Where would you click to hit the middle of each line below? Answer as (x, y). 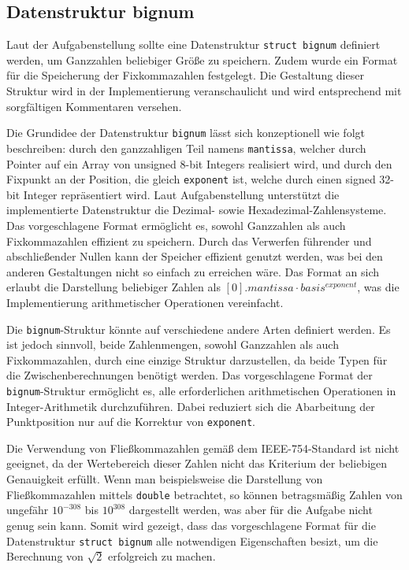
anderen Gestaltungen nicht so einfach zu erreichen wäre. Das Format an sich (193, 271)
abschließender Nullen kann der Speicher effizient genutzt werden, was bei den (195, 256)
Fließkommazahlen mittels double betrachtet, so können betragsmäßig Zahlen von (204, 494)
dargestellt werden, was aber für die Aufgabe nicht (251, 510)
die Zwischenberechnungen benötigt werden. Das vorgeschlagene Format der (190, 375)
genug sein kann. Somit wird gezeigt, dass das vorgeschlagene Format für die (191, 525)
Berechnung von (45, 556)
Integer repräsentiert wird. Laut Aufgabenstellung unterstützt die (181, 194)
